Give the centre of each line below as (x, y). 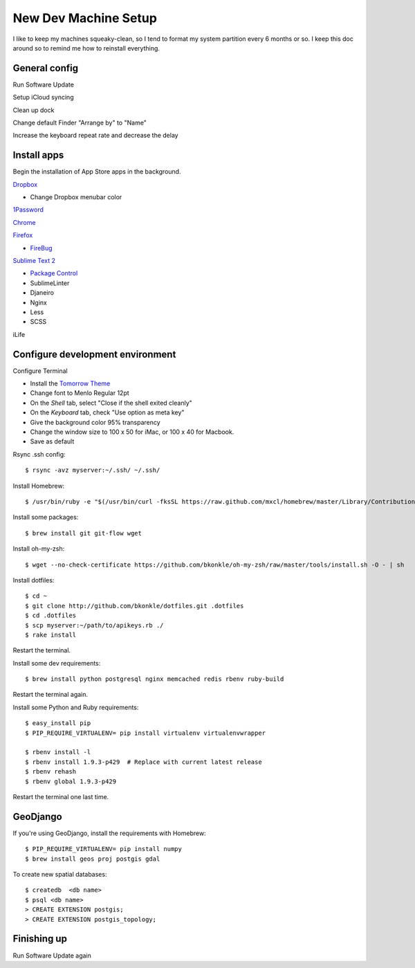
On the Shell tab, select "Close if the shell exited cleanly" (111, 403)
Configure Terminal (40, 371)
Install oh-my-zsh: (39, 549)
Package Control (54, 273)
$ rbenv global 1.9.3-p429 (71, 781)
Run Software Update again (52, 956)
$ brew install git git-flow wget (83, 533)
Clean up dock (34, 110)
